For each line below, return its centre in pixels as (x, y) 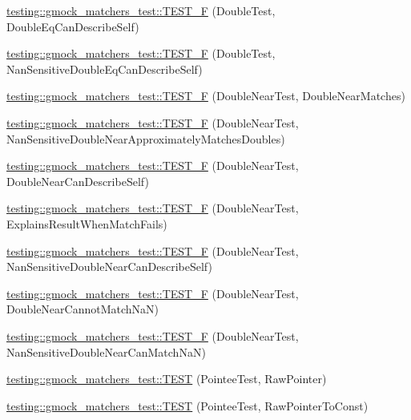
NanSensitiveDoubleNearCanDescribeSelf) (109, 267)
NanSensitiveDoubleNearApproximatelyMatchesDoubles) (146, 138)
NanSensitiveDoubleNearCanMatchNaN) (106, 351)
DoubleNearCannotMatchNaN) (83, 309)
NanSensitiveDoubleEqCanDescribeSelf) (105, 69)
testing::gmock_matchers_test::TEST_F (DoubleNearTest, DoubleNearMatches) (206, 96)
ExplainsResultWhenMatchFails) (87, 223)
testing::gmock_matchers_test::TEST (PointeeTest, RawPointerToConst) (187, 405)
